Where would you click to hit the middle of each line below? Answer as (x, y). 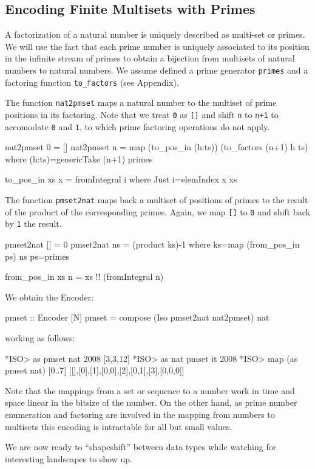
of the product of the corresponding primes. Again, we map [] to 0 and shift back (157, 211)
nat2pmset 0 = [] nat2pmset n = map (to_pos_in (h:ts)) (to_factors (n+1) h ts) (157, 147)
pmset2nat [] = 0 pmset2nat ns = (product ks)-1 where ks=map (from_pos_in (152, 244)
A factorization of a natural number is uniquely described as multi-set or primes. (155, 34)
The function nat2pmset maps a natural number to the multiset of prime (141, 102)
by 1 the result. (33, 224)
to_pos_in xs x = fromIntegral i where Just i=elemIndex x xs (121, 179)
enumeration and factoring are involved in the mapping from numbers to (140, 414)
